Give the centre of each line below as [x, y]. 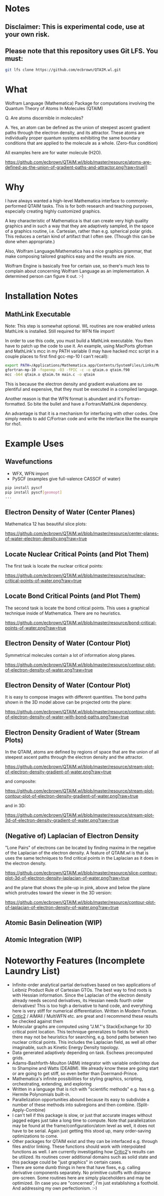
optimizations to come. [35, 1136]
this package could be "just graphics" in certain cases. [67, 1162]
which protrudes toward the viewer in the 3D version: [59, 893]
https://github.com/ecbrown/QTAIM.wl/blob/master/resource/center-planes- [82, 534]
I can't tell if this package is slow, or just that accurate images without [82, 1115]
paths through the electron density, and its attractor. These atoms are [75, 133]
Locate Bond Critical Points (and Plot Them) [73, 596]
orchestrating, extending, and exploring [52, 1084]
